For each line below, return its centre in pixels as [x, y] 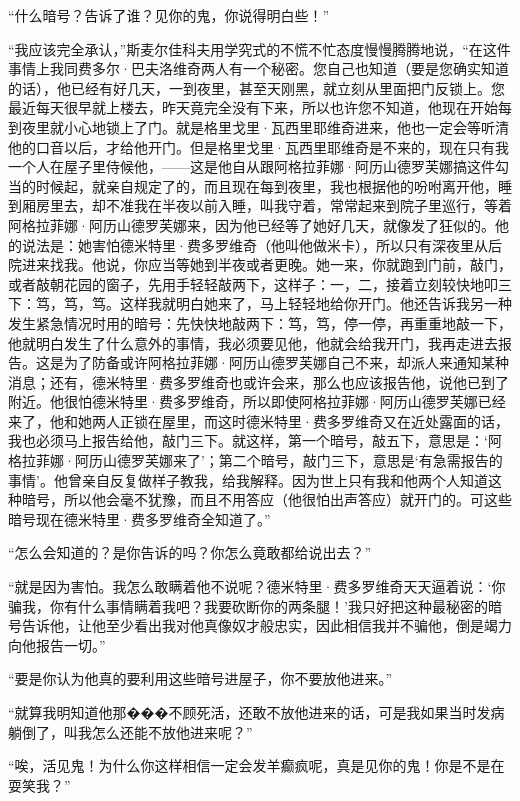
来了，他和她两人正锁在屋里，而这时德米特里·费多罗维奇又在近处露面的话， [258, 420]
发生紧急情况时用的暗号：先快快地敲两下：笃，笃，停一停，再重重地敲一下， [260, 322]
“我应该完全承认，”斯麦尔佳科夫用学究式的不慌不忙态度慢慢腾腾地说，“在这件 [259, 48]
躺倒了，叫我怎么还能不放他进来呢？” [130, 731]
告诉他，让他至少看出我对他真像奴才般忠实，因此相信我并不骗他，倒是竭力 [266, 625]
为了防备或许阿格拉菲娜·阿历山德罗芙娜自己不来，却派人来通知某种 [286, 362]
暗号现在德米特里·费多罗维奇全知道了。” [139, 518]
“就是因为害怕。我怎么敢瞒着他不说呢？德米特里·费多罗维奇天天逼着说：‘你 [257, 586]
